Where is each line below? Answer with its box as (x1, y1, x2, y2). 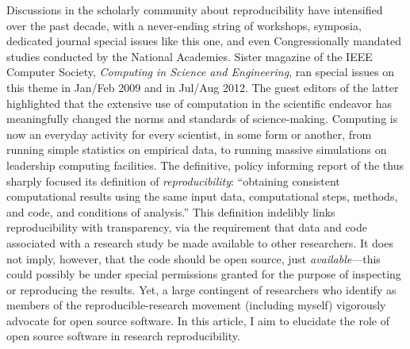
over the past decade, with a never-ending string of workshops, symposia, (6, 17, 362, 33)
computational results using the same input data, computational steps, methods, (6, 188, 398, 205)
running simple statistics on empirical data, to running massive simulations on (6, 141, 387, 158)
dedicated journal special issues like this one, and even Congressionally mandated (6, 33, 402, 49)
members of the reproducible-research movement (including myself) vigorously (6, 297, 386, 313)
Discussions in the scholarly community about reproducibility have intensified (6, 2, 383, 17)
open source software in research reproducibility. (6, 328, 240, 344)
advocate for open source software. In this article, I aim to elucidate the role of (6, 312, 389, 328)
